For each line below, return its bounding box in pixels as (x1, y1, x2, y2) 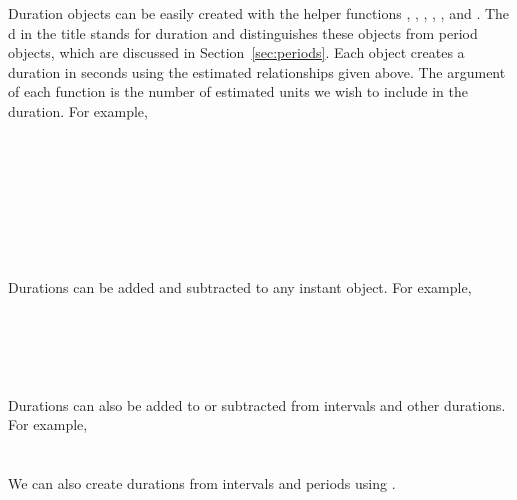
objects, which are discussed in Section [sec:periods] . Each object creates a (8, 42, 465, 63)
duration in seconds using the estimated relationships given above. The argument (8, 61, 506, 82)
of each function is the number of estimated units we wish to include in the (8, 81, 468, 102)
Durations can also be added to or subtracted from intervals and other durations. (8, 394, 506, 415)
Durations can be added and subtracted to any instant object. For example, (8, 277, 472, 298)
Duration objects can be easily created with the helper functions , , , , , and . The (8, 3, 510, 23)
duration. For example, (8, 100, 148, 121)
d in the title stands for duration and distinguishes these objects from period (8, 22, 478, 43)
